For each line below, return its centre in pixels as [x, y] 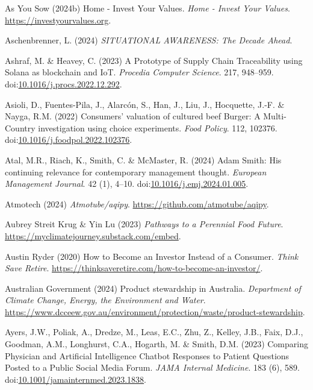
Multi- [275, 116]
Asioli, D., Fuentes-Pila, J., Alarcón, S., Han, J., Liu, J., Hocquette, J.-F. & [145, 104]
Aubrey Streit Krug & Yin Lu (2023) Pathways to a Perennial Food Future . [144, 224]
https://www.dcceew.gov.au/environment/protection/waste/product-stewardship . [155, 311]
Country [20, 127]
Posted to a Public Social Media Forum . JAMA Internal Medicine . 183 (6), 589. [152, 367]
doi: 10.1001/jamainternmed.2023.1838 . [76, 379]
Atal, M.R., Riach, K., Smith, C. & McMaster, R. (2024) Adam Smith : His [143, 159]
